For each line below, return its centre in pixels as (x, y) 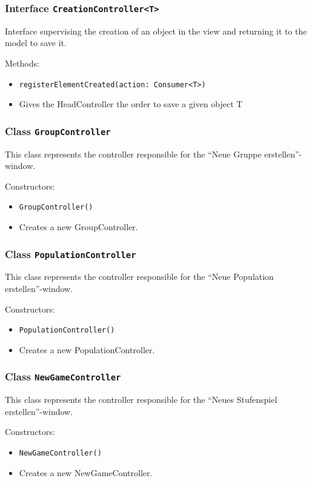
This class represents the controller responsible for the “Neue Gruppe (133, 154)
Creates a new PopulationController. (87, 349)
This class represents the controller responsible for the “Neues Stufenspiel (141, 400)
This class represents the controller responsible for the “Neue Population (139, 277)
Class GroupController (58, 131)
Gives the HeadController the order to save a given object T (131, 104)
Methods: (22, 63)
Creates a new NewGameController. (86, 472)
